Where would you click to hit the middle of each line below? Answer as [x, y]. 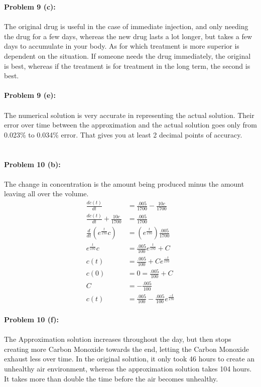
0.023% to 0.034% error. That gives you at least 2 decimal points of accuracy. [123, 134]
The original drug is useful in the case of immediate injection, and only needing [126, 26]
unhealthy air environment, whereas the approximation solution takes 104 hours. [128, 368]
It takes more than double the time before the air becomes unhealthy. [111, 378]
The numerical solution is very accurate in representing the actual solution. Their [129, 115]
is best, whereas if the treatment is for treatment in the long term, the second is [127, 66]
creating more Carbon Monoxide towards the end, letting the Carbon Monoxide [126, 349]
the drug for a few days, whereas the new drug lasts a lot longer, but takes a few [128, 36]
